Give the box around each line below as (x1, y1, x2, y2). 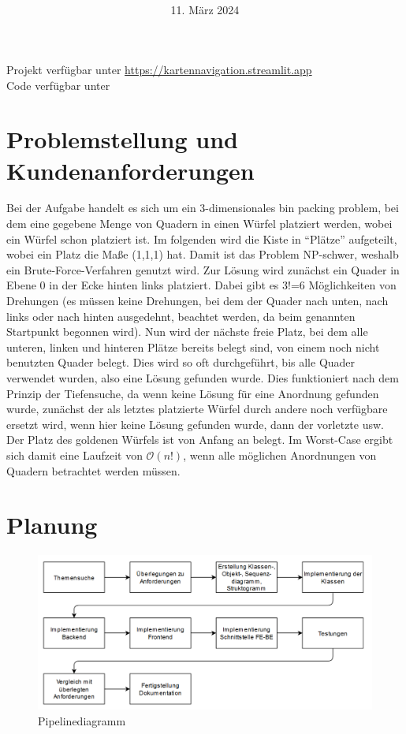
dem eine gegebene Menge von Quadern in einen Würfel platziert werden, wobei (6, 215, 393, 232)
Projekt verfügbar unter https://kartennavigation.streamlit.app (6, 61, 312, 77)
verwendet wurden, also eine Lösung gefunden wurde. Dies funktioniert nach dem (6, 370, 399, 386)
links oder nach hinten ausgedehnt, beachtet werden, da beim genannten (6, 307, 356, 324)
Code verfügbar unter (6, 76, 110, 93)
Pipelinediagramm (38, 712, 126, 728)
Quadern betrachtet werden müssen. (6, 462, 181, 479)
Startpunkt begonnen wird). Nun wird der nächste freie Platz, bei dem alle (6, 323, 368, 340)
